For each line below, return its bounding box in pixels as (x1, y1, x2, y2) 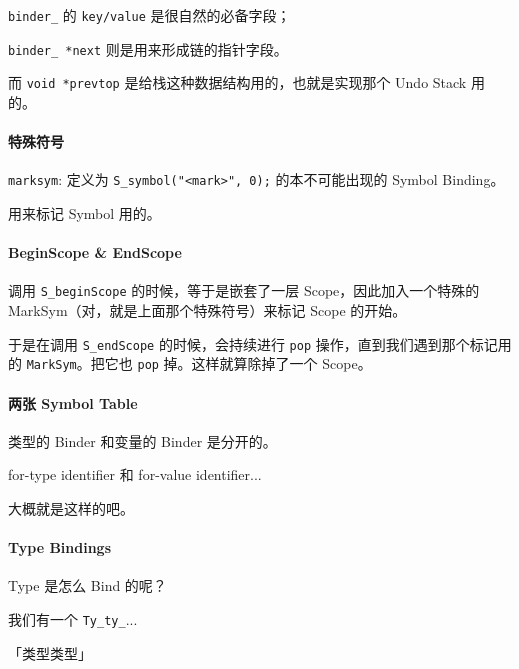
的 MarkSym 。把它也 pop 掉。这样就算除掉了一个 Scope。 (8, 353, 372, 374)
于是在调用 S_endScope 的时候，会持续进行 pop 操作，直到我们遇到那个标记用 (8, 333, 512, 354)
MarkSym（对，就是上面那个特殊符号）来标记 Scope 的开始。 (8, 300, 407, 321)
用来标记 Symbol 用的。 (8, 203, 161, 224)
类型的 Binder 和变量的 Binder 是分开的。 (8, 430, 277, 451)
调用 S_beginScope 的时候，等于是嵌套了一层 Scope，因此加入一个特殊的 (8, 280, 480, 301)
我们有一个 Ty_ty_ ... (8, 608, 138, 629)
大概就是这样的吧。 (8, 497, 134, 518)
